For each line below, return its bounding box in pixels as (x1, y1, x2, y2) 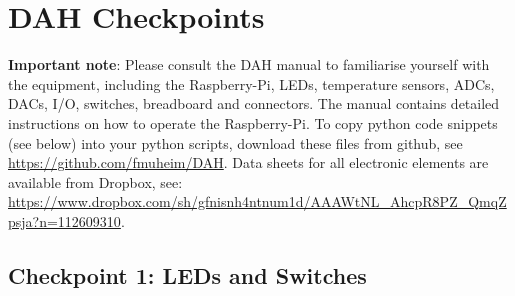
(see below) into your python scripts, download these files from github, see (8, 132, 463, 153)
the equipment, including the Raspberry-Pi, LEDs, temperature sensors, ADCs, (8, 73, 495, 94)
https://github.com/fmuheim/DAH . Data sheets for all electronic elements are (8, 152, 489, 173)
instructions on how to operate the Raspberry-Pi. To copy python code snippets (8, 112, 498, 133)
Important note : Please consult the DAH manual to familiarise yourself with (8, 54, 490, 75)
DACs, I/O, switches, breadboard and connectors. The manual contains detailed (8, 93, 500, 114)
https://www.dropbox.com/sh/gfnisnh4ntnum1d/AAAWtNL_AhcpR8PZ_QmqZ (8, 191, 507, 212)
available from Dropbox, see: (8, 171, 183, 192)
